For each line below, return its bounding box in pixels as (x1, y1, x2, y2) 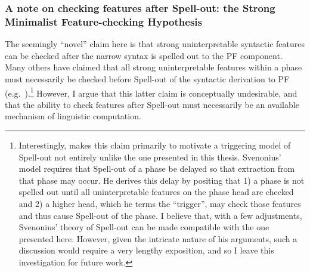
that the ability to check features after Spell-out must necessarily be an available (5, 98, 299, 110)
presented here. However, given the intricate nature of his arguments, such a (18, 232, 297, 245)
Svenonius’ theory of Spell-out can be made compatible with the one (18, 221, 269, 233)
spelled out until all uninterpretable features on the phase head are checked (18, 186, 294, 198)
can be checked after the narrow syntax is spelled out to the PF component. (5, 49, 283, 61)
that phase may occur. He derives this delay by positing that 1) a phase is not (18, 174, 305, 186)
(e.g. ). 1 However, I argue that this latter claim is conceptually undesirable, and (5, 85, 297, 99)
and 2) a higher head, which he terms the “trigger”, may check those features (18, 197, 301, 209)
